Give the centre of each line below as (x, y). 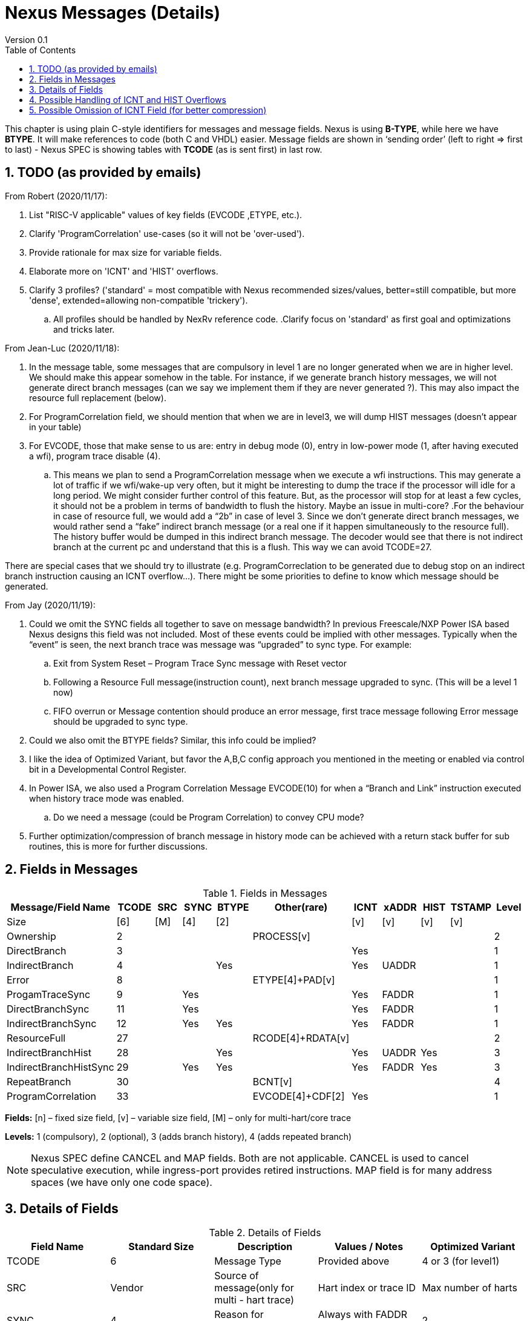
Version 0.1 (26, 39)
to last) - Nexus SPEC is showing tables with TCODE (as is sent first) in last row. (164, 149)
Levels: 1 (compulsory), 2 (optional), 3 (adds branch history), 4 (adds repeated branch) (178, 1137)
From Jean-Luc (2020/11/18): (62, 348)
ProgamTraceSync (49, 995)
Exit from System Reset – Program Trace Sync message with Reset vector (200, 663)
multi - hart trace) (254, 1300)
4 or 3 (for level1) (461, 1261)
